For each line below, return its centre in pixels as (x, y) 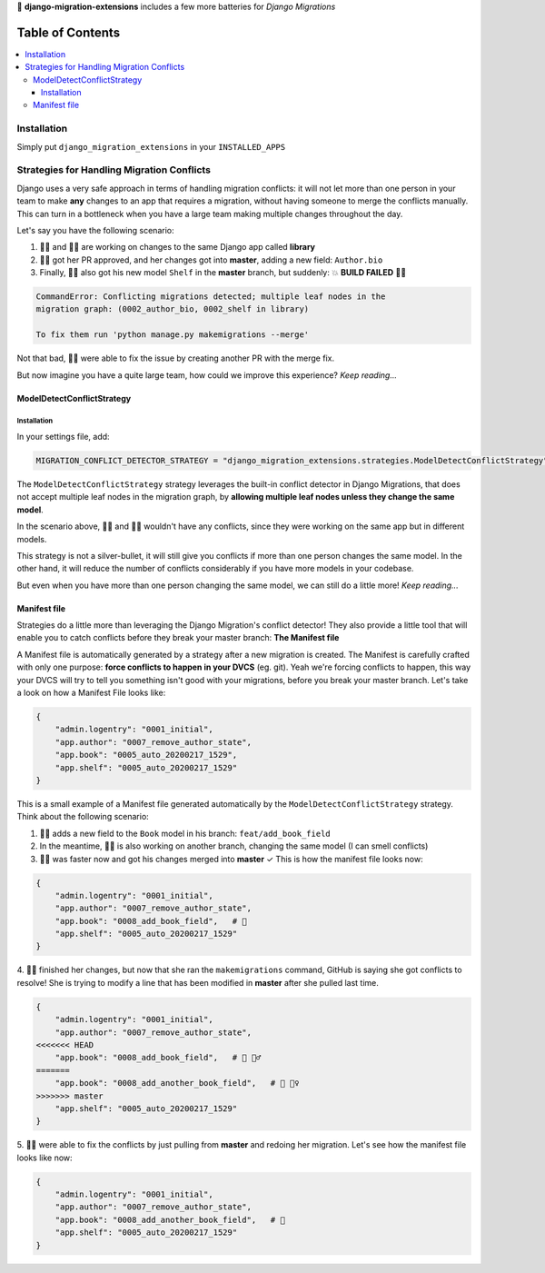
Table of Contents (69, 32)
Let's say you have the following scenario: (95, 230)
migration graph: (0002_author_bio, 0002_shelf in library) (173, 309)
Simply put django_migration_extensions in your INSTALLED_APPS (151, 146)
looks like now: (45, 1158)
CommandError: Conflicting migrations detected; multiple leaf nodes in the (211, 297)
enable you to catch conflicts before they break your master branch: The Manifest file (178, 638)
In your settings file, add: (63, 437)
